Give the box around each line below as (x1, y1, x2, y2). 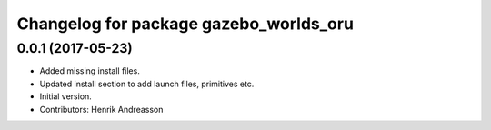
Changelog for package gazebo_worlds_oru (16, 14, 355, 34)
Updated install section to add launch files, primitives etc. (39, 78, 255, 89)
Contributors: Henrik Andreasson (39, 104, 164, 115)
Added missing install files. (39, 65, 140, 76)
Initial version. (39, 91, 93, 102)
